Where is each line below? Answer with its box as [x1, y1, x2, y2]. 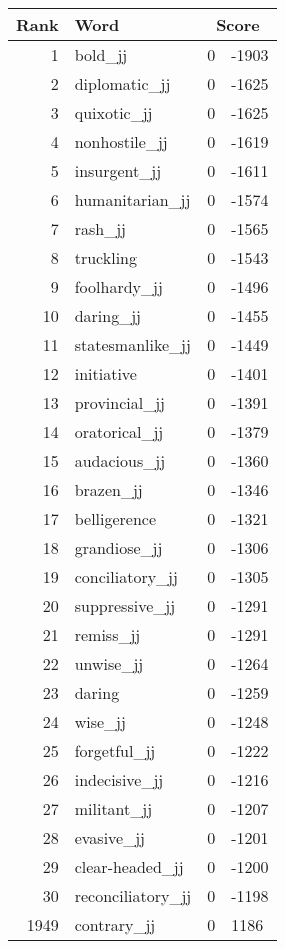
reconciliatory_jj [74, 884, 192, 907]
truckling [74, 246, 137, 269]
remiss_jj [74, 623, 141, 646]
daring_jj [74, 304, 142, 327]
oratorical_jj [74, 420, 164, 443]
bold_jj [74, 43, 128, 66]
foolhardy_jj [74, 275, 163, 298]
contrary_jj [74, 913, 156, 936]
